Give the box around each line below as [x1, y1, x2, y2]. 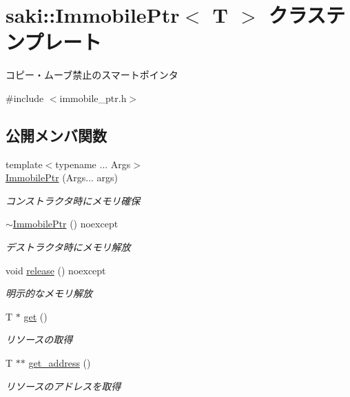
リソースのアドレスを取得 [6, 378, 121, 393]
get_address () [28, 356, 91, 370]
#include [6, 90, 44, 105]
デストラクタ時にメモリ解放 [6, 240, 131, 254]
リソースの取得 [6, 332, 73, 347]
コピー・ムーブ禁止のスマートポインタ [6, 68, 178, 82]
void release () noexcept [6, 263, 106, 277]
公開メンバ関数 [6, 124, 107, 145]
